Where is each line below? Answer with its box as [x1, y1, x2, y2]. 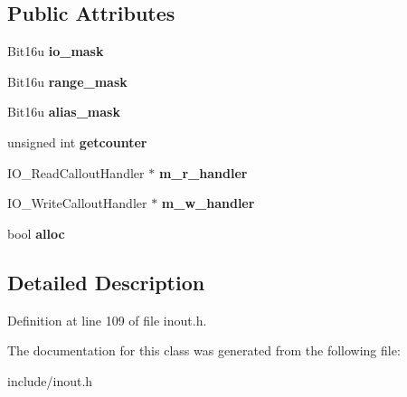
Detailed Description [7, 268, 205, 296]
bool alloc [7, 223, 65, 242]
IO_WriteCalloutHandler [7, 194, 147, 213]
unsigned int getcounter [7, 132, 147, 151]
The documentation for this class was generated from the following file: [7, 341, 401, 360]
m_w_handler [161, 194, 255, 213]
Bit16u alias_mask [7, 102, 120, 121]
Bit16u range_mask [7, 71, 128, 90]
